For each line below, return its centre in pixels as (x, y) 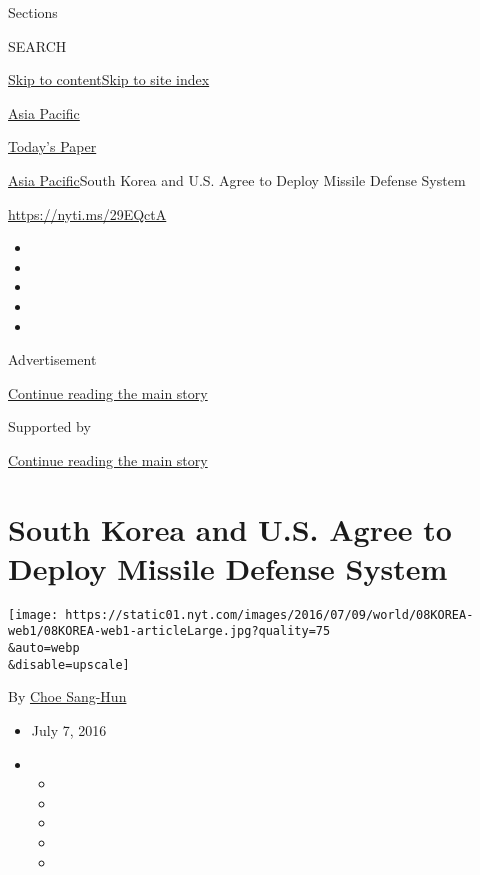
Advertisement (52, 359)
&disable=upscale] (69, 664)
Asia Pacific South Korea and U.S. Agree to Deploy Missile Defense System (237, 179)
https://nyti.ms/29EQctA (87, 213)
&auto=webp (44, 648)
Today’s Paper (52, 146)
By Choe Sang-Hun (67, 696)
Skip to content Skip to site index (109, 79)
